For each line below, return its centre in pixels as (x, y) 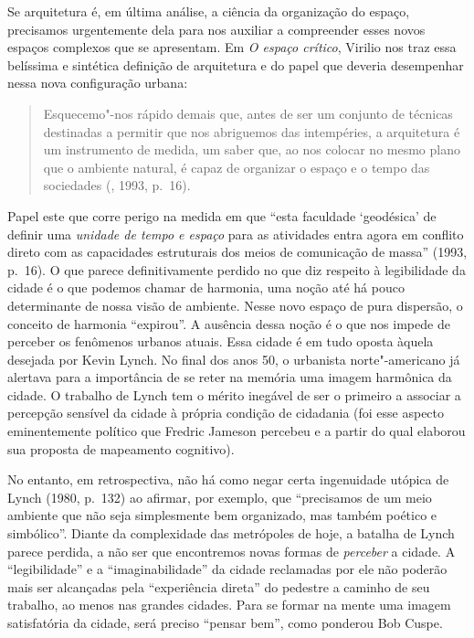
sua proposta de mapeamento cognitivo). (121, 448)
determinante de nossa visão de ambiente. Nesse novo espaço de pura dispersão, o (235, 305)
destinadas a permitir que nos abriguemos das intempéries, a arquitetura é (252, 131)
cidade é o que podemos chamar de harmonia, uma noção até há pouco (206, 287)
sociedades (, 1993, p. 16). (117, 185)
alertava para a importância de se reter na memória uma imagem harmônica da (230, 377)
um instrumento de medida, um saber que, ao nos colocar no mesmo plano (252, 149)
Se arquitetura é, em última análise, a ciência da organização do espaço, (209, 11)
